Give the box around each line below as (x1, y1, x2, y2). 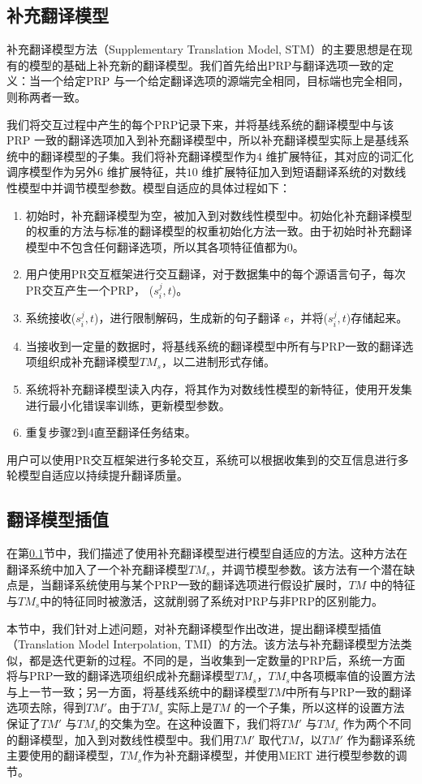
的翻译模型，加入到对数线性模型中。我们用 (6, 730, 234, 747)
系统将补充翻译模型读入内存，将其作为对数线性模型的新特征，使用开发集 (25, 380, 412, 397)
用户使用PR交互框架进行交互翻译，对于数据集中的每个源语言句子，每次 (25, 265, 406, 282)
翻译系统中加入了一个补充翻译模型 (6, 560, 188, 577)
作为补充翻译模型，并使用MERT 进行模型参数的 (142, 747, 396, 764)
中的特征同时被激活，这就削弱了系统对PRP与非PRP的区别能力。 (40, 592, 383, 609)
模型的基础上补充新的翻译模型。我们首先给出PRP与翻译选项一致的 (28, 56, 383, 73)
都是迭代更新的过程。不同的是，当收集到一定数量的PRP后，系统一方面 (28, 651, 406, 668)
